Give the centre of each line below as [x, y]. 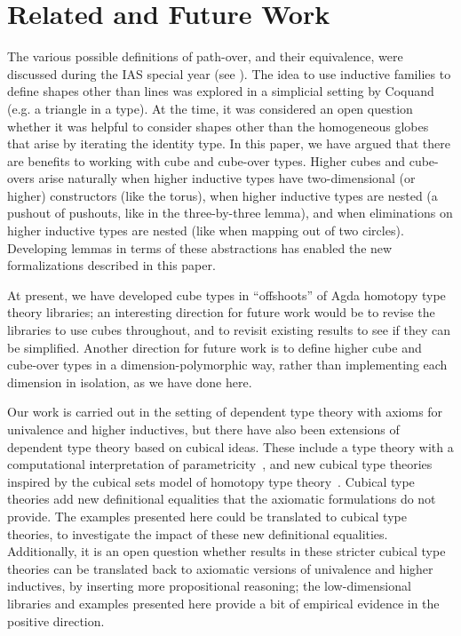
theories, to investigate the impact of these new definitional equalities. [198, 533]
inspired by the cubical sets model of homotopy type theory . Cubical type [211, 481]
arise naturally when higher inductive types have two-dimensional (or [227, 178]
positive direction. [56, 620]
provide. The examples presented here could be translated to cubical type [207, 516]
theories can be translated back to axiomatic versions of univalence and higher [220, 568]
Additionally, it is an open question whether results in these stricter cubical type [227, 551]
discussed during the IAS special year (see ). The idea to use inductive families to [229, 73]
